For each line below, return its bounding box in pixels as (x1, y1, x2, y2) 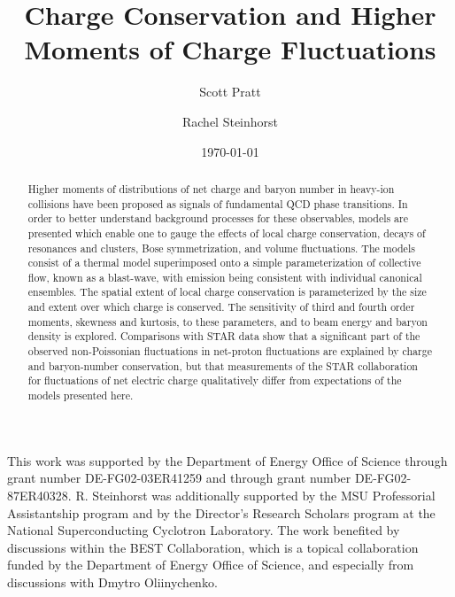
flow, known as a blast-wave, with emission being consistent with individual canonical (27, 269, 422, 284)
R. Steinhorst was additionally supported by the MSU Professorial (75, 485, 436, 504)
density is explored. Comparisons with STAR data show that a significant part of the (27, 329, 420, 344)
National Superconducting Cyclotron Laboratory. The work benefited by (7, 521, 400, 539)
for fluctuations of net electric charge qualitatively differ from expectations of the (27, 373, 402, 388)
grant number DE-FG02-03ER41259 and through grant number (7, 469, 351, 487)
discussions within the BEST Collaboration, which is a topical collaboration (7, 538, 419, 556)
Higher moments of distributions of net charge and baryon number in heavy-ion (27, 181, 395, 196)
